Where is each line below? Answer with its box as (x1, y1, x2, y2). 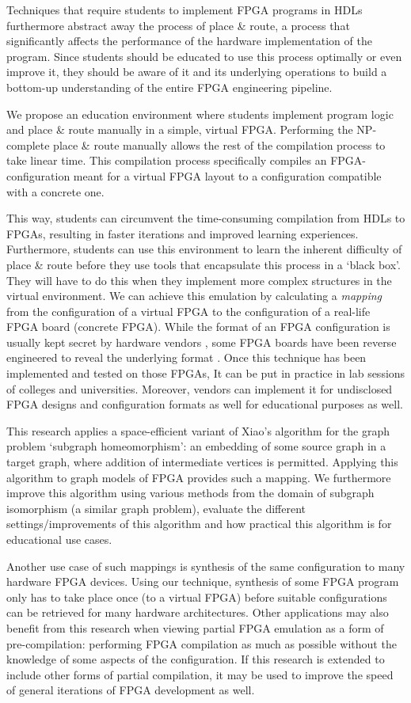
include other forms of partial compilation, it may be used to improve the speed (6, 666, 394, 682)
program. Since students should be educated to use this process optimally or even (6, 47, 402, 64)
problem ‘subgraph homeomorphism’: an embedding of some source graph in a (6, 438, 386, 454)
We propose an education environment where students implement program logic (6, 105, 394, 122)
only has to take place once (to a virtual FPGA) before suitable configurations (6, 588, 387, 605)
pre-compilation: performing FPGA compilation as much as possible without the (6, 635, 397, 652)
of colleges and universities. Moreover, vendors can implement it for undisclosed (6, 380, 393, 397)
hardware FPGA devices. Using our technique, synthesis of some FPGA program (6, 573, 399, 590)
